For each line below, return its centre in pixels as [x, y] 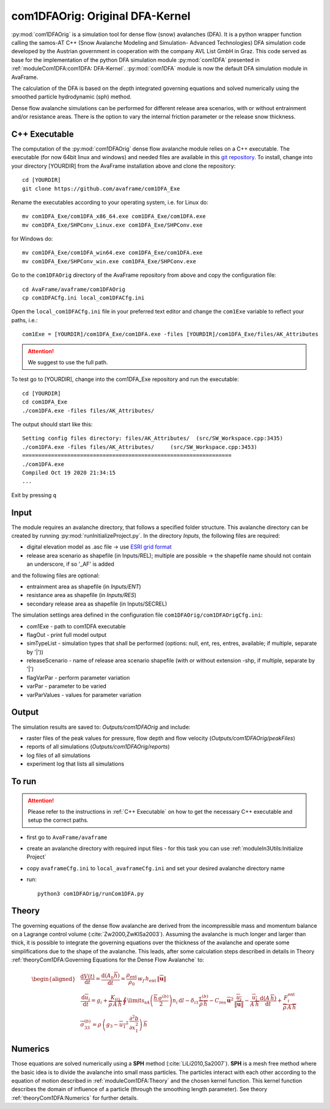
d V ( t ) [87, 976]
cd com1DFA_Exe [45, 402]
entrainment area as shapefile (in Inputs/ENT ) [84, 586]
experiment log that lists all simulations [75, 764]
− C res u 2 [221, 1001]
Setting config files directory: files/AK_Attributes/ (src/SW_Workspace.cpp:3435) [153, 438]
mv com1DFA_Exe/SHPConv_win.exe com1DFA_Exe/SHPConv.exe [109, 261]
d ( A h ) [268, 998]
